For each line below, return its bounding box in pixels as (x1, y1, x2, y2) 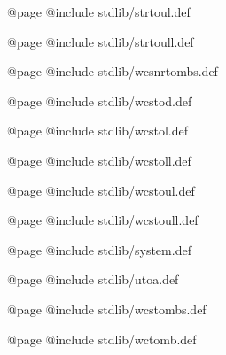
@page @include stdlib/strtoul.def (7, 3, 191, 20)
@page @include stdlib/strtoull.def (7, 32, 194, 50)
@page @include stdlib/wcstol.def (7, 121, 188, 140)
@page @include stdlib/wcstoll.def (7, 150, 191, 169)
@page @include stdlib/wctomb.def (7, 329, 197, 348)
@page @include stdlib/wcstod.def (7, 91, 192, 110)
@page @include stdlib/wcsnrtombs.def (7, 62, 218, 81)
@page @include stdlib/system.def (7, 240, 191, 259)
